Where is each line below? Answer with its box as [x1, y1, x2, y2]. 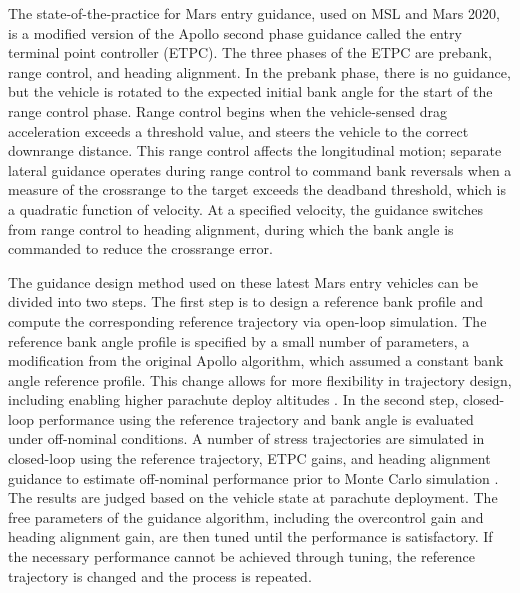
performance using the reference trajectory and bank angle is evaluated [38, 408, 474, 429]
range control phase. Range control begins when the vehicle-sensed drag [8, 100, 447, 121]
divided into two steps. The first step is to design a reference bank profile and [8, 291, 484, 312]
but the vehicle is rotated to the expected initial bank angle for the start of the [8, 81, 493, 102]
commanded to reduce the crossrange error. [8, 238, 273, 259]
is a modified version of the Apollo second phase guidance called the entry [8, 22, 462, 43]
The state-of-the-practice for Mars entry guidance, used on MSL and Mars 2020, [8, 3, 500, 23]
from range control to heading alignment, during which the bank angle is [8, 218, 454, 239]
